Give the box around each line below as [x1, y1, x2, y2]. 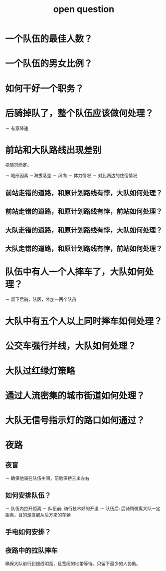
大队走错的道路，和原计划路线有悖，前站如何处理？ [5, 244, 163, 253]
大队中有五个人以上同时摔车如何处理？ [5, 316, 163, 327]
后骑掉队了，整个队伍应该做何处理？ [5, 108, 154, 119]
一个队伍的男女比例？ [5, 58, 93, 70]
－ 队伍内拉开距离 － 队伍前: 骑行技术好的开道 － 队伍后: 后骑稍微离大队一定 [5, 505, 161, 511]
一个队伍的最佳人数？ [5, 34, 93, 45]
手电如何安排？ [5, 528, 51, 536]
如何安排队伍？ [5, 491, 51, 500]
